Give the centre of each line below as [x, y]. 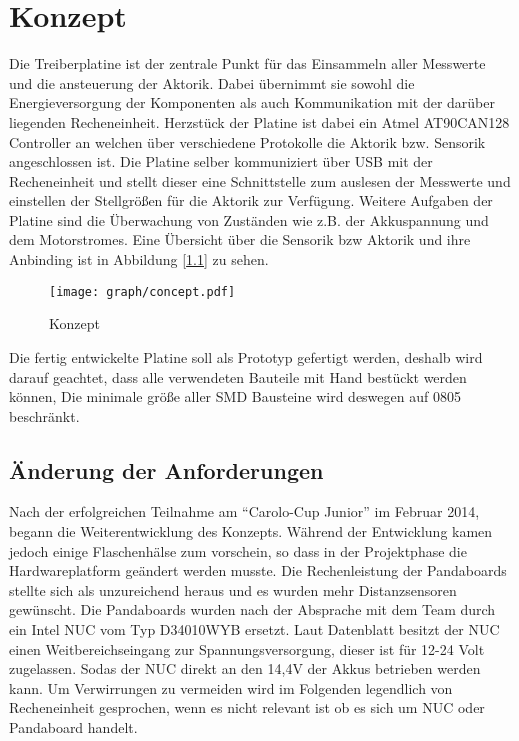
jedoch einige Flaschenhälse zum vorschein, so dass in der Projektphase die [238, 550]
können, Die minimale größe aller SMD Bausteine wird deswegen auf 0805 [235, 396]
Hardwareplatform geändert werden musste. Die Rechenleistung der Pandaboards [258, 570]
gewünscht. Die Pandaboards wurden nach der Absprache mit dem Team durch [252, 609]
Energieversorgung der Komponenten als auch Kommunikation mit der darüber [252, 102]
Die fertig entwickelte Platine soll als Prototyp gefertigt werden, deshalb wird [246, 356]
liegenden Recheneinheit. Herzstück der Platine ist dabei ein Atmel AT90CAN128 [259, 121]
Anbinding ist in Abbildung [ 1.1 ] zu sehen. [139, 259]
